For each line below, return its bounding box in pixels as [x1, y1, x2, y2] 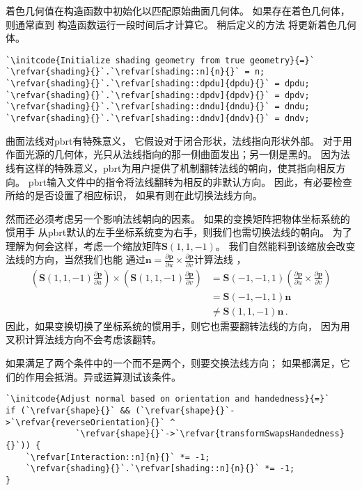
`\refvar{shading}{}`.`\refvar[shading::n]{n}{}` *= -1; [25, 464, 295, 474]
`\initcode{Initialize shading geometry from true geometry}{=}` [6, 55, 315, 65]
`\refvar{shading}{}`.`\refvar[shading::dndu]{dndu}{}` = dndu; [6, 102, 310, 112]
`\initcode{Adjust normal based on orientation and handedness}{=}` [6, 394, 330, 404]
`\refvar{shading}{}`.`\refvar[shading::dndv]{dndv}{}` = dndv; [6, 113, 310, 124]
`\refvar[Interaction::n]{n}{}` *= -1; [25, 452, 210, 462]
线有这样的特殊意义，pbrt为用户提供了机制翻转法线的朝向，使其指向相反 [6, 160, 336, 175]
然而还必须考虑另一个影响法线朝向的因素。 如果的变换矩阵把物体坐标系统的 [6, 211, 350, 226]
